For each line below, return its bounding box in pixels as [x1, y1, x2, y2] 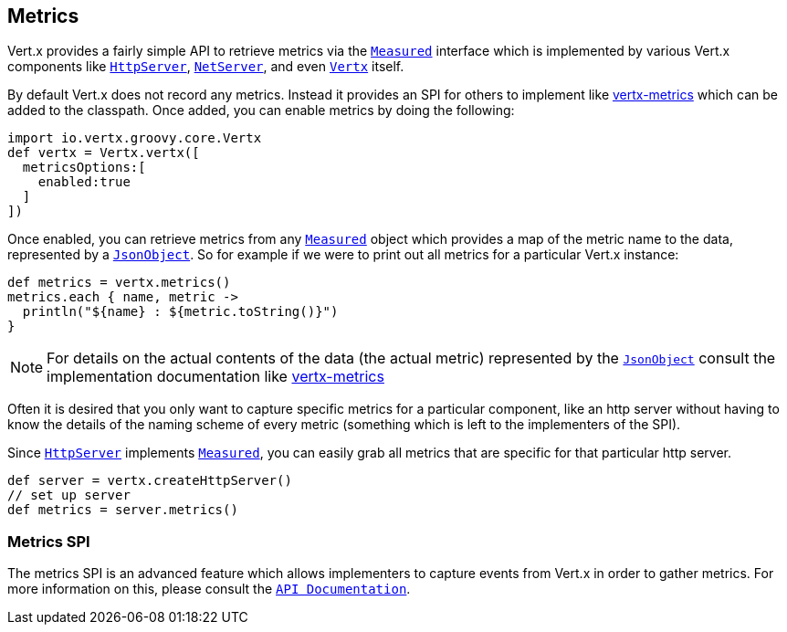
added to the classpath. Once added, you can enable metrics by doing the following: [7, 102, 515, 119]
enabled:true [37, 174, 131, 190]
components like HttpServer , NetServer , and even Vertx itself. [7, 58, 404, 75]
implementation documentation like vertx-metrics [47, 367, 384, 386]
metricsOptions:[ [22, 160, 146, 175]
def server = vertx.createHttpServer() [7, 473, 292, 489]
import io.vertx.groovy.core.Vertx [7, 131, 262, 146]
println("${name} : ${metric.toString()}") [22, 304, 339, 320]
